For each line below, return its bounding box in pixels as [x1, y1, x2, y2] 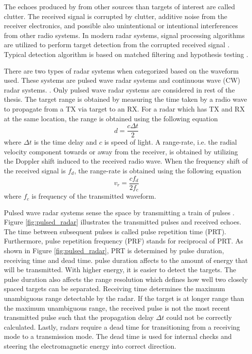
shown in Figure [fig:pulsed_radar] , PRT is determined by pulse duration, [4, 245, 224, 256]
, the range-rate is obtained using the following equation [74, 165, 242, 175]
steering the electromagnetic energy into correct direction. [4, 340, 177, 351]
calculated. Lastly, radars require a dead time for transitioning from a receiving [4, 321, 240, 332]
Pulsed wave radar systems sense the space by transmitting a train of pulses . [4, 207, 234, 217]
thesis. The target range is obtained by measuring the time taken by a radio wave [4, 94, 247, 104]
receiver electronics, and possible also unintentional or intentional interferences [4, 20, 238, 31]
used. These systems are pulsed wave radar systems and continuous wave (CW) [4, 75, 240, 85]
